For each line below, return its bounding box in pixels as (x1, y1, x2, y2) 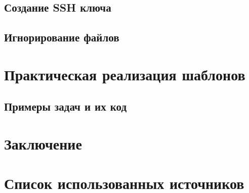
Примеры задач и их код (4, 99, 127, 114)
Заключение (4, 133, 82, 154)
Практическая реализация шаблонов (4, 64, 245, 84)
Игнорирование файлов (4, 29, 119, 45)
